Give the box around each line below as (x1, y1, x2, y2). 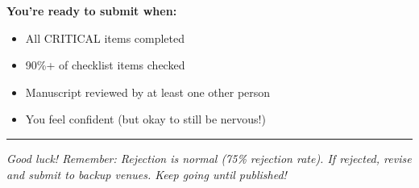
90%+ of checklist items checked (25, 56, 185, 73)
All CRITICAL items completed (25, 29, 185, 46)
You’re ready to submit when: (6, 2, 177, 19)
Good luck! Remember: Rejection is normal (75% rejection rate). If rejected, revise (6, 149, 412, 166)
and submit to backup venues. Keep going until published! (6, 165, 287, 182)
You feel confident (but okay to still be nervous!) (25, 111, 266, 127)
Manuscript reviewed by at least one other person (25, 83, 271, 100)
